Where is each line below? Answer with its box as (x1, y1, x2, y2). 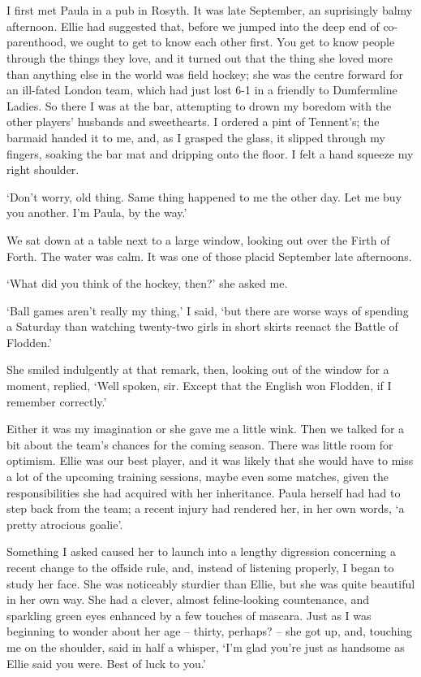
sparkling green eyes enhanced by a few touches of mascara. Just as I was (6, 606, 372, 623)
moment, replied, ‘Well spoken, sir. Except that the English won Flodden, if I (6, 377, 392, 394)
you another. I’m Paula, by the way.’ (6, 204, 187, 221)
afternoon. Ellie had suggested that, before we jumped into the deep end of (6, 17, 380, 34)
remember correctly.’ (6, 393, 107, 410)
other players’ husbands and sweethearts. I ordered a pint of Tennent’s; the (6, 113, 380, 130)
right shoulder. (6, 161, 79, 178)
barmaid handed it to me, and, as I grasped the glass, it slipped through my (6, 128, 385, 145)
